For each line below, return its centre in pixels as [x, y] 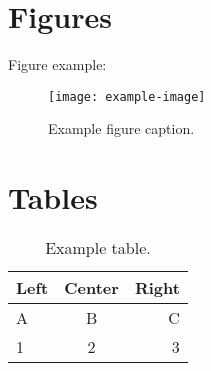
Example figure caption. [121, 128]
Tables [53, 197]
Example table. [98, 248]
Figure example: [57, 64]
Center [91, 288]
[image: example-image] [127, 96]
